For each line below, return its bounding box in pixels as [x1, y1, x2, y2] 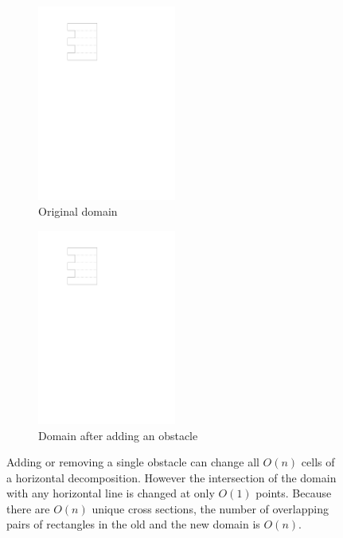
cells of [301, 454, 335, 470]
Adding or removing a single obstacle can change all [6, 454, 259, 470]
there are [6, 500, 50, 517]
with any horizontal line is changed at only [6, 485, 215, 501]
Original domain [38, 202, 118, 219]
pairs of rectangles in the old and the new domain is [6, 516, 260, 532]
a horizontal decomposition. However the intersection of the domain [6, 469, 337, 485]
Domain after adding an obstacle [38, 427, 198, 443]
